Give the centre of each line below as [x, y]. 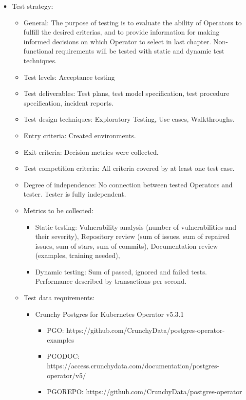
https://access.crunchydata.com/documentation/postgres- [133, 366]
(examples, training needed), [78, 255]
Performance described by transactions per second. [111, 281]
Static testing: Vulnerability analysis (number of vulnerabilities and [136, 227]
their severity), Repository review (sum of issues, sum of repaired [132, 236]
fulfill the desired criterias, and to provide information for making [122, 32]
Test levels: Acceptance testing [69, 77]
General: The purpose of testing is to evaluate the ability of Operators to [132, 22]
